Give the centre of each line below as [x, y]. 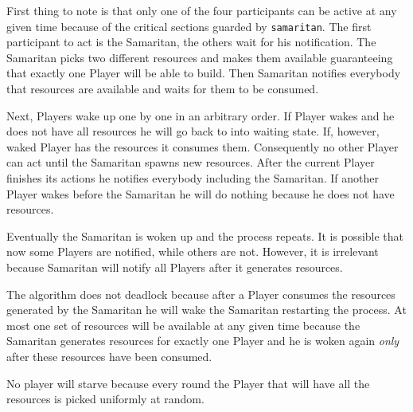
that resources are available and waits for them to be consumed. [163, 89]
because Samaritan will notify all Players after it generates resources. [175, 267]
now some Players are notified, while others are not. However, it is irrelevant [193, 251]
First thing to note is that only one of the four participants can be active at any [202, 10]
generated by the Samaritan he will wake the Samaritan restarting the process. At [206, 310]
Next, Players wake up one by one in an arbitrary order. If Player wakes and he [201, 115]
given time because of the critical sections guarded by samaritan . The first [189, 26]
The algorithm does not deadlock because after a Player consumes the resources [201, 294]
